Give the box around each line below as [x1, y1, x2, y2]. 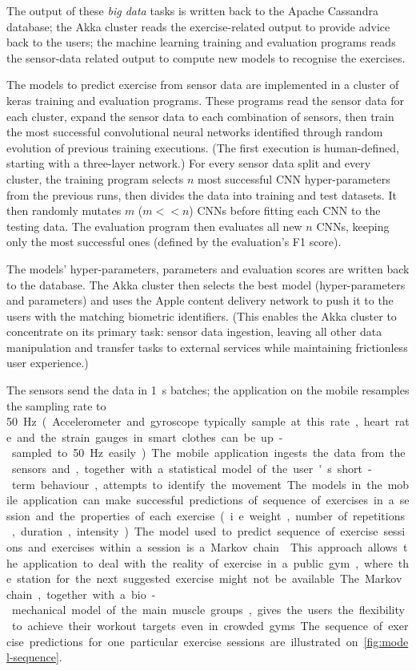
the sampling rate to [6, 397, 106, 414]
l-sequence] [6, 649, 59, 665]
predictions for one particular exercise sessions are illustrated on [29, 633, 358, 649]
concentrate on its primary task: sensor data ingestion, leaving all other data [6, 323, 382, 340]
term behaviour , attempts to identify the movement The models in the [11, 475, 382, 492]
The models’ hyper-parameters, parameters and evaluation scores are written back [6, 260, 410, 277]
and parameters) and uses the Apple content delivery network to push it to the [6, 292, 394, 309]
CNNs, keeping [316, 217, 390, 234]
